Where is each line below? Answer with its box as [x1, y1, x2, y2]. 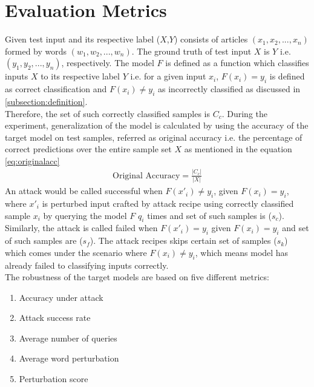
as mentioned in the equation [184, 143, 292, 155]
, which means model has [195, 246, 289, 258]
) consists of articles [174, 33, 248, 45]
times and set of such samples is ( [147, 209, 272, 221]
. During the [221, 107, 267, 119]
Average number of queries [19, 331, 117, 344]
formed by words [5, 44, 67, 57]
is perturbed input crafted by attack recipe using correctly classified [42, 197, 294, 209]
